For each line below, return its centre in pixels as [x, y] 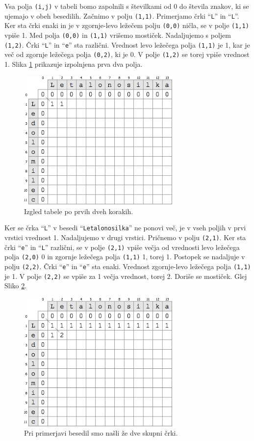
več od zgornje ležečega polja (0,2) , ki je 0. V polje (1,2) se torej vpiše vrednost [127, 54]
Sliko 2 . [16, 286]
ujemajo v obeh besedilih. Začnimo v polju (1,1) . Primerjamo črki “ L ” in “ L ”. [122, 15]
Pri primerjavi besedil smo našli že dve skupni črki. [101, 433]
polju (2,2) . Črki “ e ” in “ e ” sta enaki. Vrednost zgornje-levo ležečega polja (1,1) [128, 266]
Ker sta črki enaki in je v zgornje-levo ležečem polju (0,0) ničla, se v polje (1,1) [127, 25]
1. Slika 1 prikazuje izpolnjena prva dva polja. [74, 64]
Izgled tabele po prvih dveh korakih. [79, 211]
